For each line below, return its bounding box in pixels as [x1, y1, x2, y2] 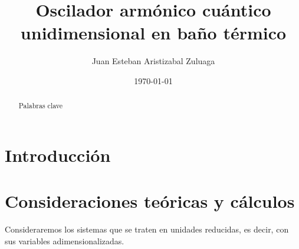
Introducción [5, 142, 111, 167]
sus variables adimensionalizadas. [5, 234, 124, 247]
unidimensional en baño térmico [20, 21, 287, 45]
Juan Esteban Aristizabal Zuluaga [91, 55, 215, 67]
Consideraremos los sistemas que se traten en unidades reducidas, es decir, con [5, 223, 289, 235]
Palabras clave [18, 101, 63, 111]
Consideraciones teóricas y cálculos [5, 189, 295, 213]
